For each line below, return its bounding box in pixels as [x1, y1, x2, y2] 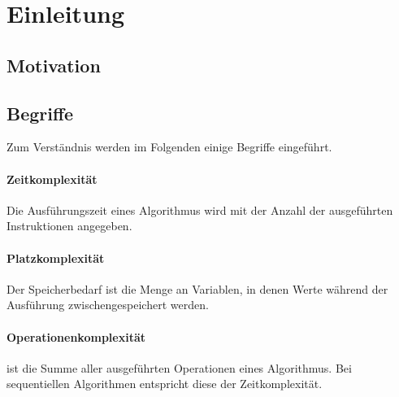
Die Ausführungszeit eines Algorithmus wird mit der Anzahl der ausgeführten [7, 201, 393, 218]
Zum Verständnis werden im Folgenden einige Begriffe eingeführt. [7, 138, 332, 155]
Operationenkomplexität [7, 328, 145, 345]
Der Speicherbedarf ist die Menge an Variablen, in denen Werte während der [7, 280, 388, 297]
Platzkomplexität [7, 249, 105, 266]
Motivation [7, 52, 101, 77]
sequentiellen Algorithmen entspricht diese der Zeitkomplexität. [7, 375, 323, 392]
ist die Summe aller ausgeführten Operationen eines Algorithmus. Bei [7, 359, 352, 376]
